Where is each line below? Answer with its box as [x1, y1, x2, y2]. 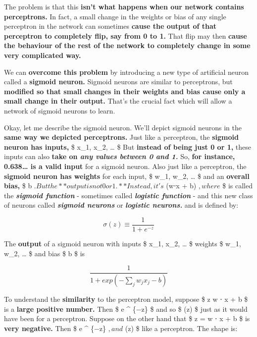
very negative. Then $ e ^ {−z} [4, 323, 106, 333]
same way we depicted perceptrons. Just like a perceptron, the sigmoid [4, 132, 239, 142]
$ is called [222, 180, 253, 191]
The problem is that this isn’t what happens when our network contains [4, 1, 244, 11]
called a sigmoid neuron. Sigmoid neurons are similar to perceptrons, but [4, 76, 233, 87]
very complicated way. [4, 50, 81, 60]
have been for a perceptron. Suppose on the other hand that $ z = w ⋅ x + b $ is [4, 313, 250, 324]
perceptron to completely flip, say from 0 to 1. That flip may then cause [4, 30, 247, 41]
